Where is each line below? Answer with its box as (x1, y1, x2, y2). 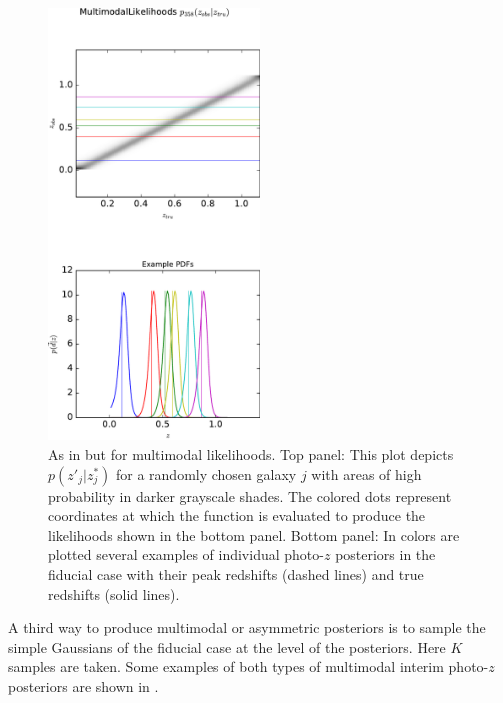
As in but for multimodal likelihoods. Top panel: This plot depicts (48, 444, 454, 465)
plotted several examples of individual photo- (48, 544, 324, 565)
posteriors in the (335, 544, 436, 565)
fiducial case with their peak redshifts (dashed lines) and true (48, 564, 424, 584)
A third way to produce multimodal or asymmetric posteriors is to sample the (8, 617, 486, 638)
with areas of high (311, 463, 422, 484)
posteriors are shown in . (8, 675, 159, 696)
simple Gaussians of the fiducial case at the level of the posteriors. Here (8, 636, 446, 657)
